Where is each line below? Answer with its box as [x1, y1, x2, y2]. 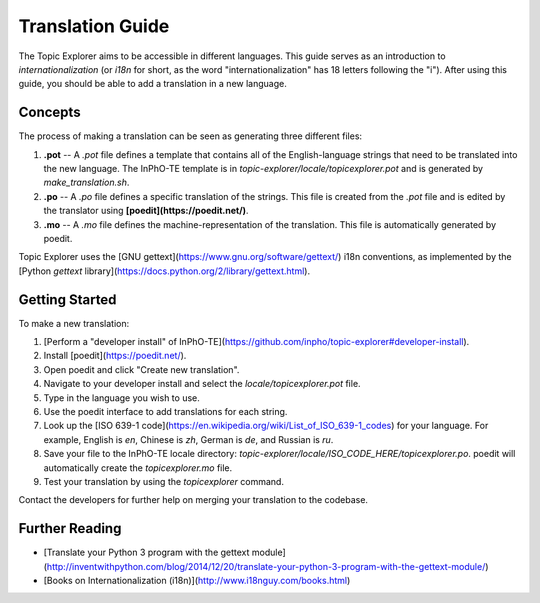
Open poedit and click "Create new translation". [43, 363, 240, 375]
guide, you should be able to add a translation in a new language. [18, 78, 287, 90]
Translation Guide [18, 15, 170, 37]
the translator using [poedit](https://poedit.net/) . [43, 205, 249, 217]
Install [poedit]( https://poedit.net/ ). [43, 350, 187, 362]
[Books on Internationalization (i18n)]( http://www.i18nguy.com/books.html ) [43, 575, 351, 587]
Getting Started [18, 291, 117, 308]
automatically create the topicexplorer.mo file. [43, 461, 233, 474]
